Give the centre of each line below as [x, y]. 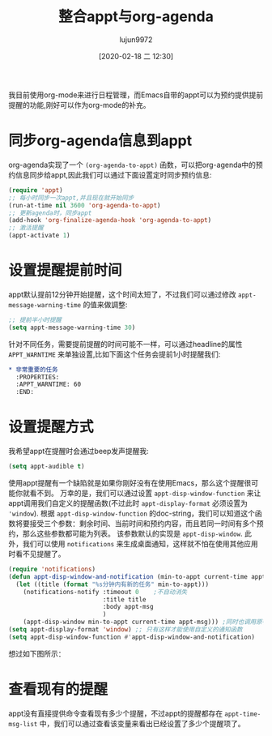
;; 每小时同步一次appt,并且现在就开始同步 [71, 198]
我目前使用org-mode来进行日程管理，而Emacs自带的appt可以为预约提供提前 [136, 95]
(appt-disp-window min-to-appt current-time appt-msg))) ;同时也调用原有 [146, 622]
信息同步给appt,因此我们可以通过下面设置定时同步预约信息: [113, 174]
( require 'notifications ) [52, 569]
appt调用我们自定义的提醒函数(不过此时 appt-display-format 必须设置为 [128, 503]
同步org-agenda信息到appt [100, 141]
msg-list [23, 724]
